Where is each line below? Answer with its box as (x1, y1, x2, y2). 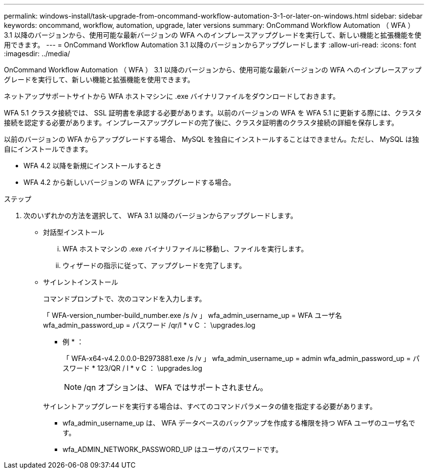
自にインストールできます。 (4, 145, 92, 153)
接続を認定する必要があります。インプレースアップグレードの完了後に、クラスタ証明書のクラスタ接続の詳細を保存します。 (4, 118, 399, 127)
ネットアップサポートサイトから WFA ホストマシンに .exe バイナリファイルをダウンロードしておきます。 (4, 92, 340, 100)
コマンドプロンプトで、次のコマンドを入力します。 (43, 294, 206, 303)
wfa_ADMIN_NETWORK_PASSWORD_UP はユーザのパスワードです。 (63, 445, 283, 453)
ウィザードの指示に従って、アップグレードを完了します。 (63, 261, 246, 270)
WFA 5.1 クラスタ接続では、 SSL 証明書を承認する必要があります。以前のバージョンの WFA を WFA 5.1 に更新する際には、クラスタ (4, 109, 422, 117)
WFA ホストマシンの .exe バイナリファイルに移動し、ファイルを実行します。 (63, 245, 308, 253)
